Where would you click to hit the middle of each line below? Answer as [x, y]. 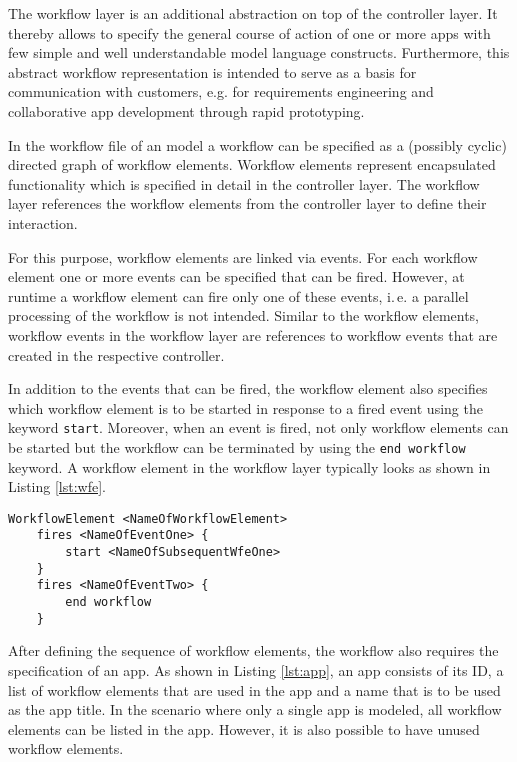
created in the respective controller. [116, 354]
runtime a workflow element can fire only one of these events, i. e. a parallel [238, 295]
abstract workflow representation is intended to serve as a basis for [212, 71]
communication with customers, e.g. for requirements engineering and [221, 91]
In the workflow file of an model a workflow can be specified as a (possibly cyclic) [257, 144]
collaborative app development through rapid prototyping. [186, 110]
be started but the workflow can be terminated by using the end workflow [237, 446]
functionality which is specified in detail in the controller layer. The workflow [244, 183]
